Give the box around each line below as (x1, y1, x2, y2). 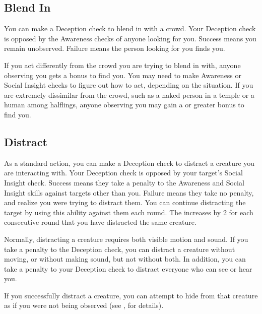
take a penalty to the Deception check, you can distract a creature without (4, 243, 235, 254)
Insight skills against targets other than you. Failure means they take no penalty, (4, 187, 254, 198)
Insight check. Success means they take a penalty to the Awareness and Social (4, 177, 244, 187)
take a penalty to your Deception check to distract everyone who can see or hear (4, 263, 252, 274)
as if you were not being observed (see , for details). (4, 300, 164, 310)
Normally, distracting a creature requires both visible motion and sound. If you (4, 233, 248, 244)
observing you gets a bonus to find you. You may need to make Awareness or (4, 70, 242, 80)
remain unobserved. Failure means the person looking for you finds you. (4, 43, 225, 53)
